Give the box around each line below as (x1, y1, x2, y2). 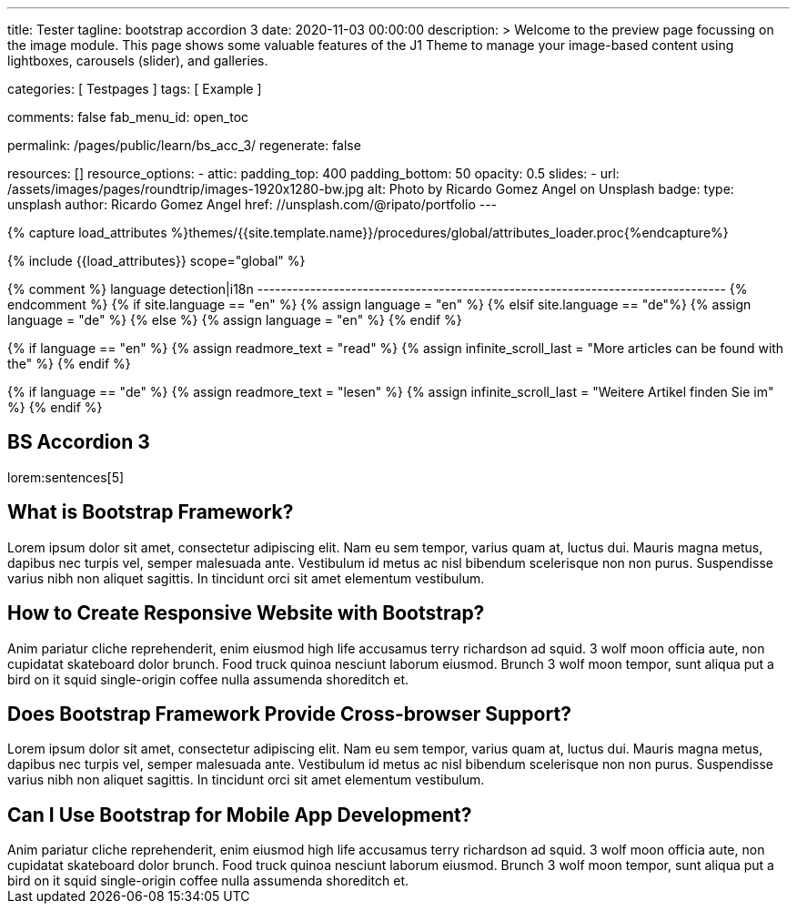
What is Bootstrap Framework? (7, 501, 294, 524)
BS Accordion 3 (7, 430, 150, 454)
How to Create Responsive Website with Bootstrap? (7, 602, 485, 625)
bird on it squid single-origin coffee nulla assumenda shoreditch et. (7, 671, 409, 687)
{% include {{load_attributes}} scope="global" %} (7, 253, 306, 268)
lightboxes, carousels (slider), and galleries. (7, 53, 268, 68)
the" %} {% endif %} (7, 356, 131, 371)
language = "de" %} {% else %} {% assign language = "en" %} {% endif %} (7, 312, 462, 328)
